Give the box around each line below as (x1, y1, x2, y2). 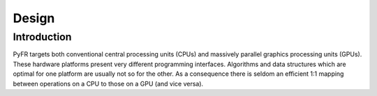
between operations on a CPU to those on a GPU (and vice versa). (13, 79, 204, 88)
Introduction (13, 31, 72, 43)
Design (13, 10, 55, 26)
